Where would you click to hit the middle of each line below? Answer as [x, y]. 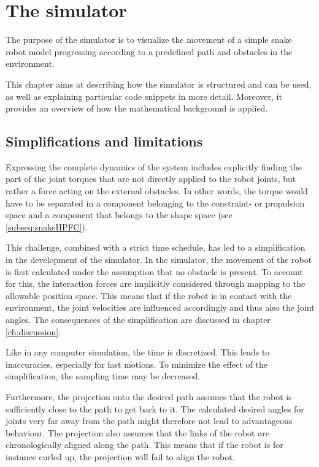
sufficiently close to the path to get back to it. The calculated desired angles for [155, 408]
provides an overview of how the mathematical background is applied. [137, 108]
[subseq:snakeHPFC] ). [47, 226]
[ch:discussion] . [33, 331]
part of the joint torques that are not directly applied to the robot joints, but [151, 179]
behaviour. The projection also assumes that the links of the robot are [137, 432]
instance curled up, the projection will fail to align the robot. [120, 456]
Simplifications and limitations [104, 141]
